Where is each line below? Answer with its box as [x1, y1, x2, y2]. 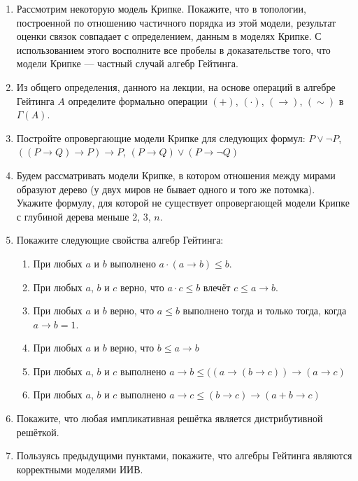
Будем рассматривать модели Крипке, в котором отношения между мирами [16, 167, 336, 182]
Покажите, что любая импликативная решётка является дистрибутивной [16, 411, 323, 426]
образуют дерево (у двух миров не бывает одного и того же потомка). [16, 181, 315, 196]
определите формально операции [68, 93, 208, 108]
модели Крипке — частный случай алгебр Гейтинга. [16, 56, 238, 71]
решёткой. [16, 424, 59, 439]
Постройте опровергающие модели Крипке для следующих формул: [16, 130, 306, 145]
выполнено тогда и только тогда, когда [182, 303, 347, 318]
